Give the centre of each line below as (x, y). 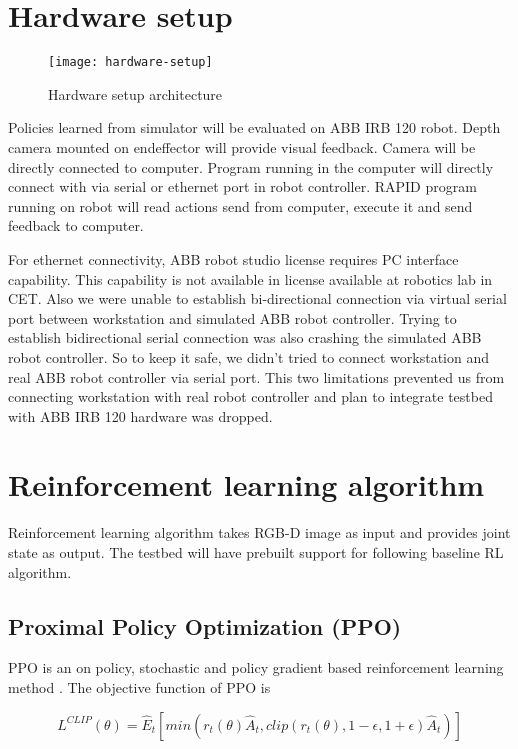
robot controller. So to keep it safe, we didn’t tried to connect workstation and (249, 356)
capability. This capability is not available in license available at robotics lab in (250, 278)
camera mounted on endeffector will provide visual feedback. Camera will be (242, 146)
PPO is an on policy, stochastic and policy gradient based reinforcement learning (256, 667)
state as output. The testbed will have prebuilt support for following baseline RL (256, 552)
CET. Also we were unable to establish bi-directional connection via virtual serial (257, 298)
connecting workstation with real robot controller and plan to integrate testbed (250, 396)
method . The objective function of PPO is (139, 686)
